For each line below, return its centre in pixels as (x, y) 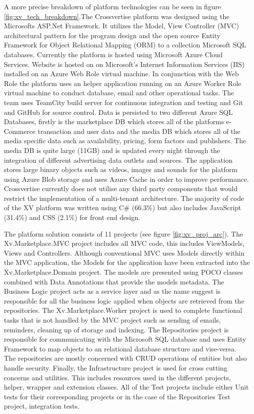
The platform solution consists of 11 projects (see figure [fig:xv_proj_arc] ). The (124, 233)
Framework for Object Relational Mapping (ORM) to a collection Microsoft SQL (125, 45)
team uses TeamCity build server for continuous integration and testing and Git (124, 102)
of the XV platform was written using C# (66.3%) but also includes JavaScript (123, 207)
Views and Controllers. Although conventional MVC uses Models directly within (124, 252)
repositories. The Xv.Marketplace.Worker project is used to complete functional (123, 310)
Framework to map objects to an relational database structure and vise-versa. (120, 348)
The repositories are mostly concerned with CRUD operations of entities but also (126, 358)
